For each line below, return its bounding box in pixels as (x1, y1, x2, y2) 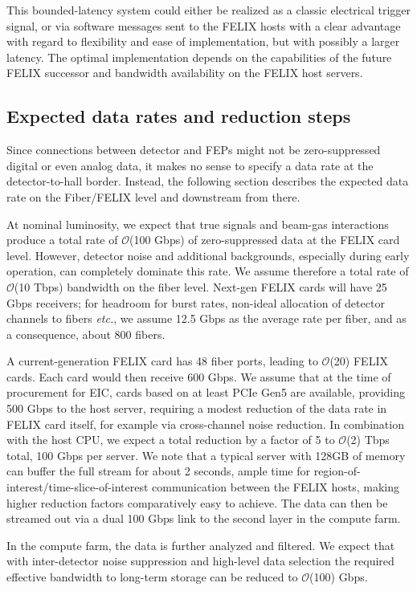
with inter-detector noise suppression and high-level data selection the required (6, 552, 395, 569)
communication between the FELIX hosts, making (152, 479, 400, 495)
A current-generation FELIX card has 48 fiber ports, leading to (6, 353, 318, 369)
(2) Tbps (346, 431, 390, 448)
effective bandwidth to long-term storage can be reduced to (6, 569, 298, 585)
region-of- (313, 463, 361, 479)
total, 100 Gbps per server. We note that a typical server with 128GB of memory (6, 446, 406, 463)
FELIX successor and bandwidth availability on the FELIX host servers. (6, 64, 363, 81)
